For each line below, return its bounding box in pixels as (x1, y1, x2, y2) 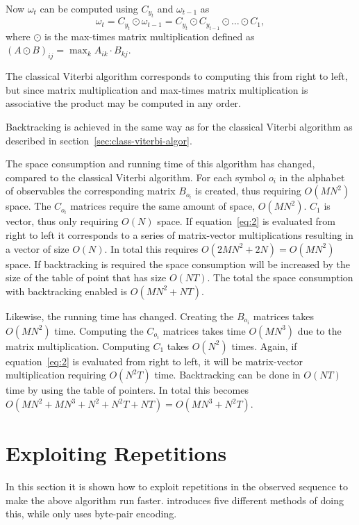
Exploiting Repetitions (6, 439, 227, 467)
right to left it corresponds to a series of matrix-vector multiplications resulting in (6, 227, 353, 242)
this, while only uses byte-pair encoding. (6, 506, 177, 521)
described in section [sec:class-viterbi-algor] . (6, 133, 192, 147)
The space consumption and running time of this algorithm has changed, (6, 156, 315, 171)
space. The (6, 199, 51, 213)
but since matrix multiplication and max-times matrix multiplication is (6, 82, 308, 97)
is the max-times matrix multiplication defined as (44, 28, 255, 43)
